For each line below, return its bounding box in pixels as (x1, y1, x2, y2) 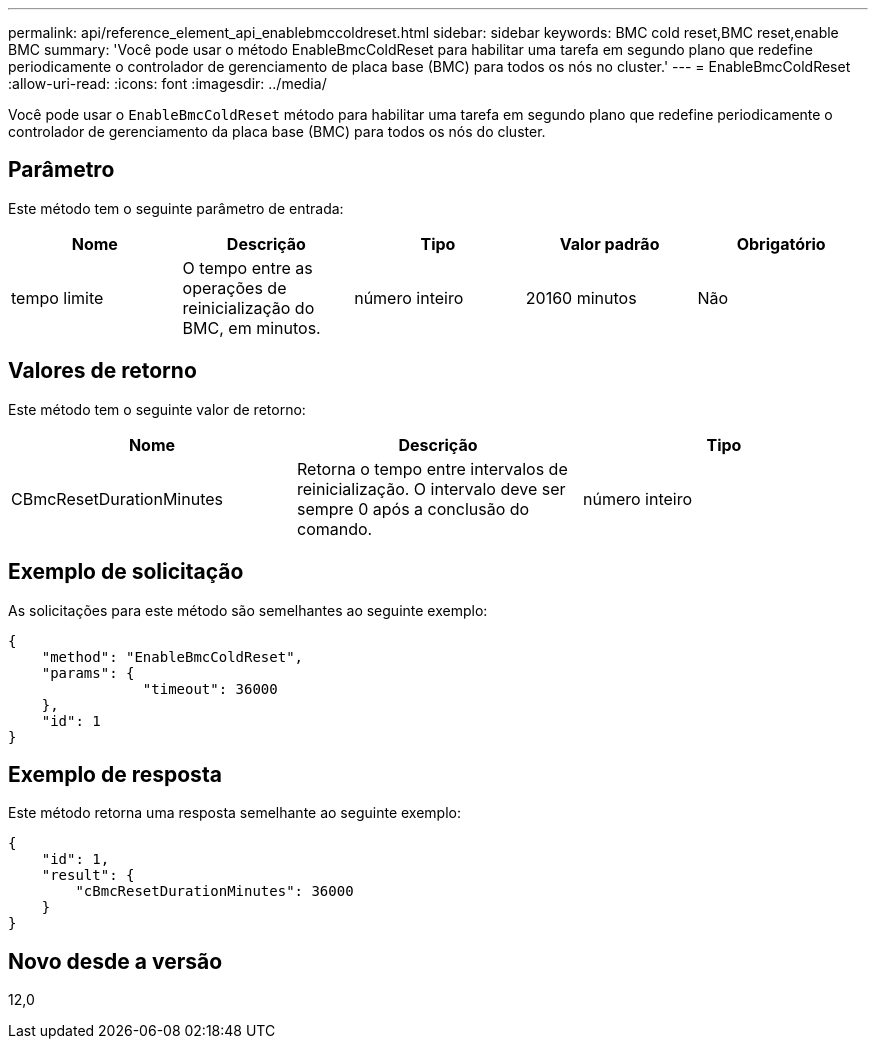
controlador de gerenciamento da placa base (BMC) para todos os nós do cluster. (8, 123, 546, 140)
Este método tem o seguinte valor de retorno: (8, 400, 306, 418)
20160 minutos (525, 287, 637, 308)
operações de (182, 277, 287, 298)
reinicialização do (182, 297, 315, 318)
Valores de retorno (8, 358, 197, 384)
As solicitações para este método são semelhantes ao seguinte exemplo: (8, 601, 488, 619)
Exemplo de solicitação (8, 559, 244, 585)
